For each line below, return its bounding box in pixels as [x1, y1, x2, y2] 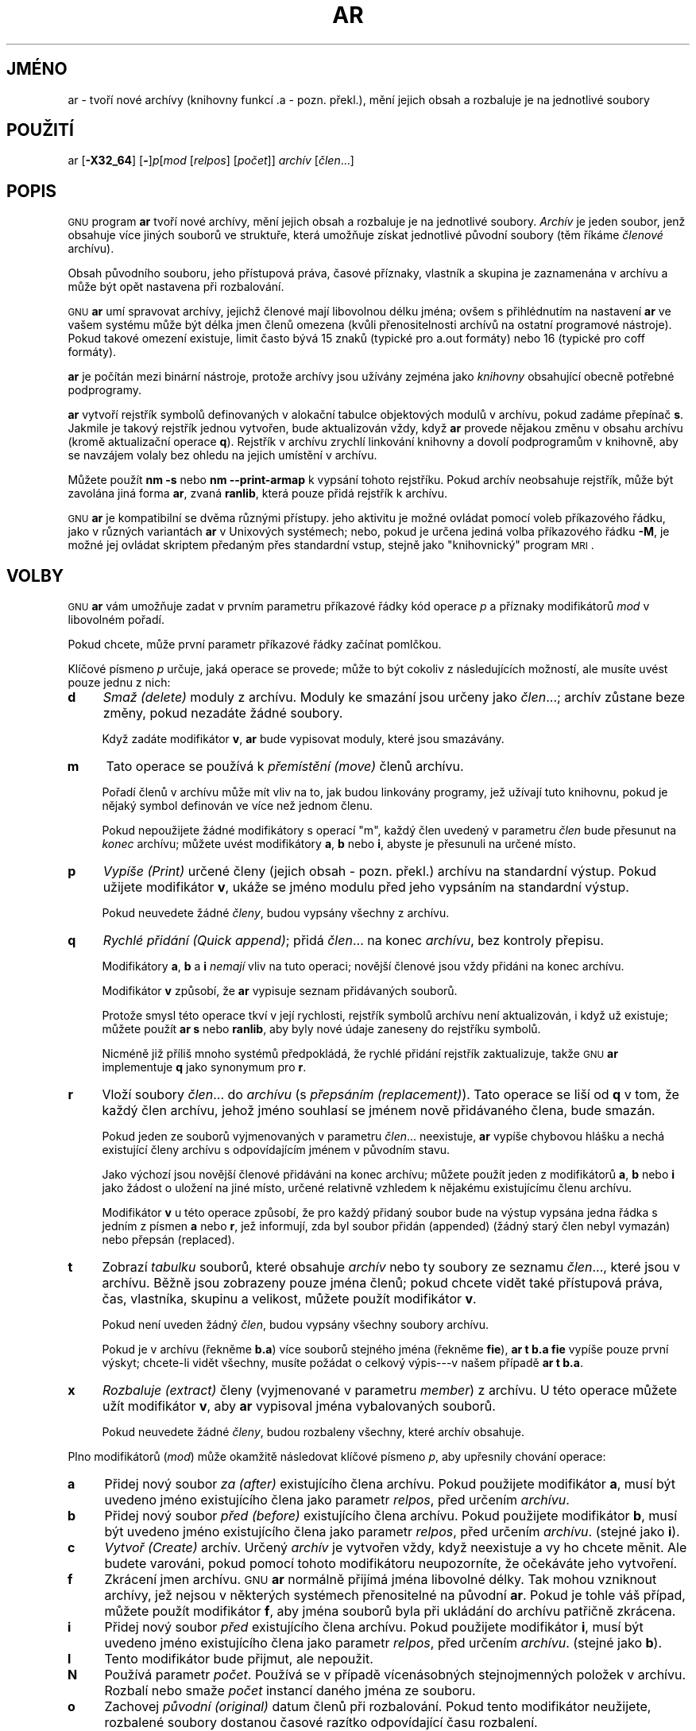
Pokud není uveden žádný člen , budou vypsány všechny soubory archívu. [102, 1318, 489, 1332]
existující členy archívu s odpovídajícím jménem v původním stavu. [102, 1143, 450, 1157]
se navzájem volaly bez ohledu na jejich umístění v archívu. [68, 448, 377, 463]
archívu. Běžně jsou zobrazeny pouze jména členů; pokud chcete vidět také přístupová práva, [102, 1275, 663, 1291]
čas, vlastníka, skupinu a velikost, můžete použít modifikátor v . [102, 1291, 477, 1307]
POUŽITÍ [6, 120, 74, 141]
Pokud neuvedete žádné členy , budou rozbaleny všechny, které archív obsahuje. [102, 1425, 524, 1439]
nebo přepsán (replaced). [102, 1233, 235, 1247]
